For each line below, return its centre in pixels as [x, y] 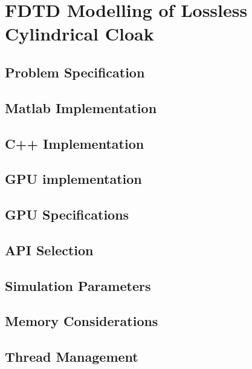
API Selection [49, 250]
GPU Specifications [67, 214]
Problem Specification [75, 72]
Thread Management [72, 357]
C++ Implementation [75, 143]
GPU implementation [73, 179]
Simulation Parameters [78, 285]
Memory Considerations [82, 321]
